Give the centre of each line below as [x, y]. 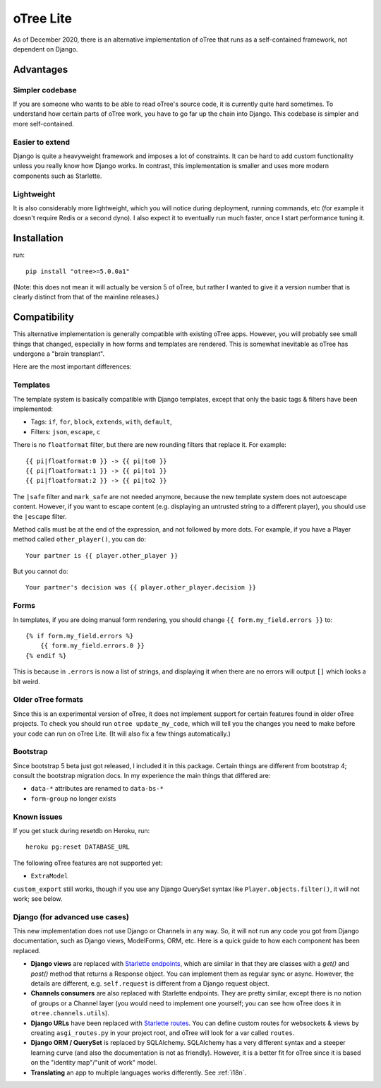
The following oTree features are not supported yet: [88, 863]
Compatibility [43, 317]
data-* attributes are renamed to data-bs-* [97, 789]
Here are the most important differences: [72, 366]
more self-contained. [43, 124]
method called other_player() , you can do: [80, 539]
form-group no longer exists [73, 799]
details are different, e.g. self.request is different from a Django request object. [150, 984]
